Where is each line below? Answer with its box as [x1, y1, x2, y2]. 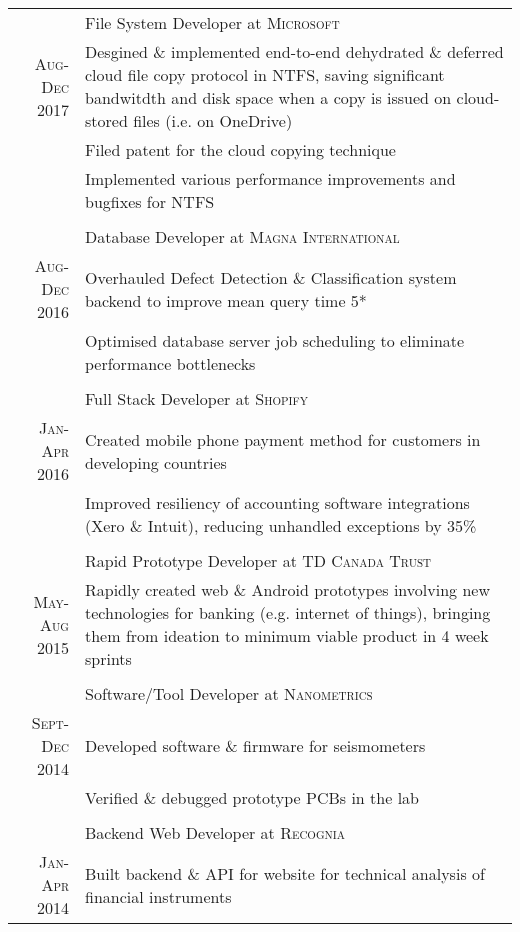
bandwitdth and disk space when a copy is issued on [85, 86, 452, 109]
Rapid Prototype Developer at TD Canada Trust [85, 549, 431, 572]
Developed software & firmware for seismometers [85, 734, 426, 757]
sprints [85, 647, 132, 670]
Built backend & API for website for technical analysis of [85, 861, 485, 885]
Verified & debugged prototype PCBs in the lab [85, 786, 419, 809]
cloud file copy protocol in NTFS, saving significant [85, 63, 445, 86]
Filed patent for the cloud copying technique [85, 138, 396, 161]
